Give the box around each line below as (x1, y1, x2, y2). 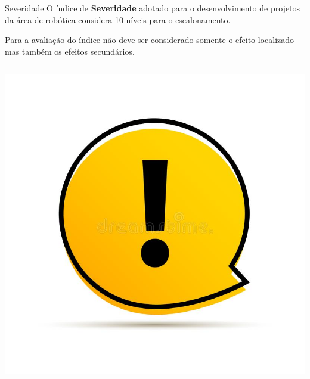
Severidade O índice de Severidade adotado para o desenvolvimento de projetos (5, 2, 300, 14)
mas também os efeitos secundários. (5, 45, 135, 57)
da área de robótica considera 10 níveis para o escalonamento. (5, 13, 231, 26)
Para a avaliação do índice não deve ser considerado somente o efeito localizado (5, 33, 294, 46)
